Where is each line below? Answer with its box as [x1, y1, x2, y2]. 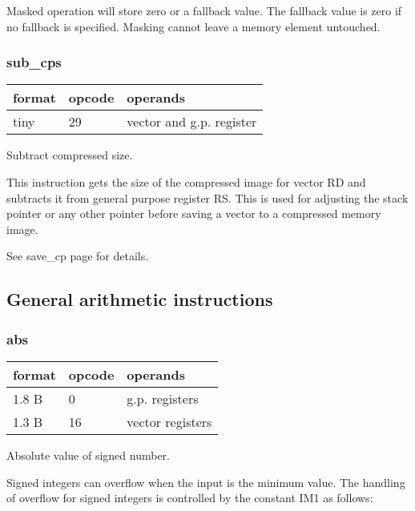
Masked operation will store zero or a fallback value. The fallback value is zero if [6, 2, 402, 18]
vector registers [127, 412, 212, 431]
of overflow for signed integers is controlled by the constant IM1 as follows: [6, 489, 373, 506]
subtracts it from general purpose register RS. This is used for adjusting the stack [6, 189, 409, 206]
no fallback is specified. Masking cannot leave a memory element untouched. [6, 18, 381, 34]
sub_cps [6, 52, 62, 72]
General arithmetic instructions [6, 287, 273, 312]
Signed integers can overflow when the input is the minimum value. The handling [6, 473, 405, 490]
